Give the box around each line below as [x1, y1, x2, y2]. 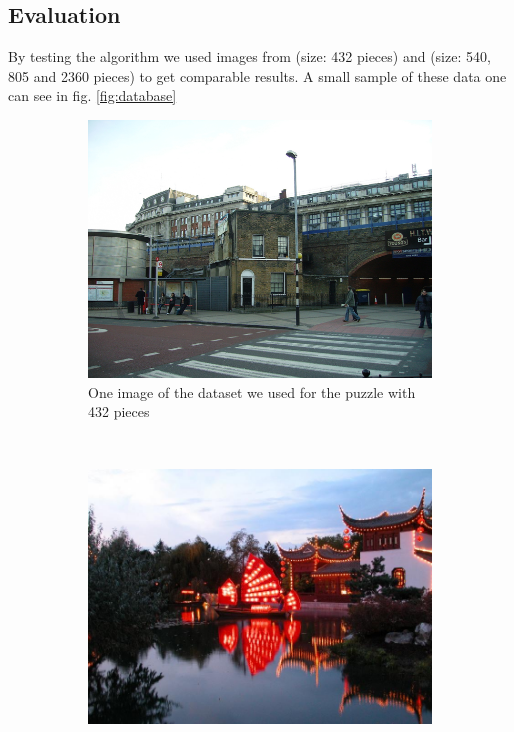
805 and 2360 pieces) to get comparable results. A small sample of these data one [8, 65, 507, 86]
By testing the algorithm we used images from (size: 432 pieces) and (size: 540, [8, 46, 491, 67]
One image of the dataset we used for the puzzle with [88, 381, 416, 402]
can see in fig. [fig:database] [8, 85, 177, 106]
